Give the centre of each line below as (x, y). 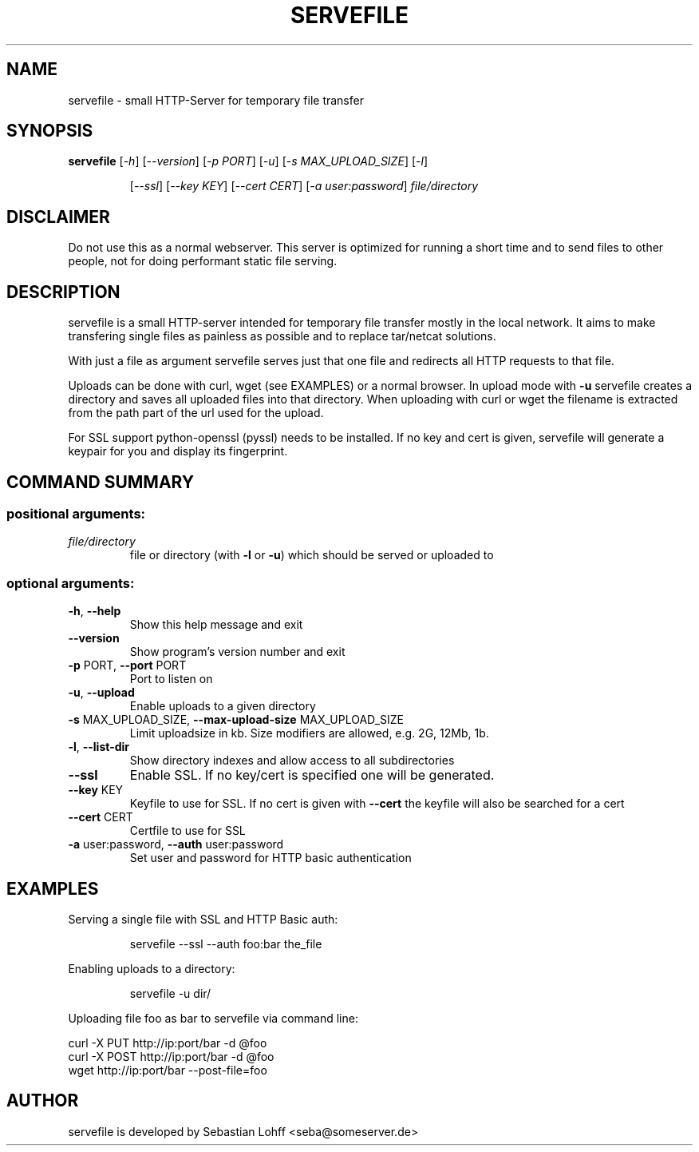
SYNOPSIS (50, 131)
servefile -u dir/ (170, 993)
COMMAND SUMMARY (101, 482)
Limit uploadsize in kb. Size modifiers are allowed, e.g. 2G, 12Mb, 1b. (309, 733)
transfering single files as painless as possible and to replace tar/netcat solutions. (282, 336)
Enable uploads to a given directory (223, 706)
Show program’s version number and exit (237, 652)
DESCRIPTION (63, 292)
